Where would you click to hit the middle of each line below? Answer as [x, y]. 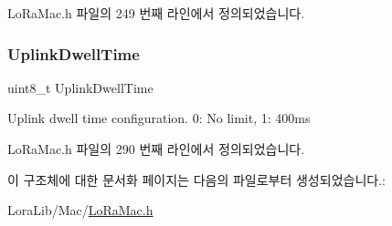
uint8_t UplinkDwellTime [80, 87]
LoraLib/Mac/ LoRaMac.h [80, 210]
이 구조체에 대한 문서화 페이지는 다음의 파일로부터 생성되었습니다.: [196, 179]
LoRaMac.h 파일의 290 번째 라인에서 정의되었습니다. [156, 149]
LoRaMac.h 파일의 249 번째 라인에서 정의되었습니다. [156, 13]
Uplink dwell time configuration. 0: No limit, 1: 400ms [159, 118]
